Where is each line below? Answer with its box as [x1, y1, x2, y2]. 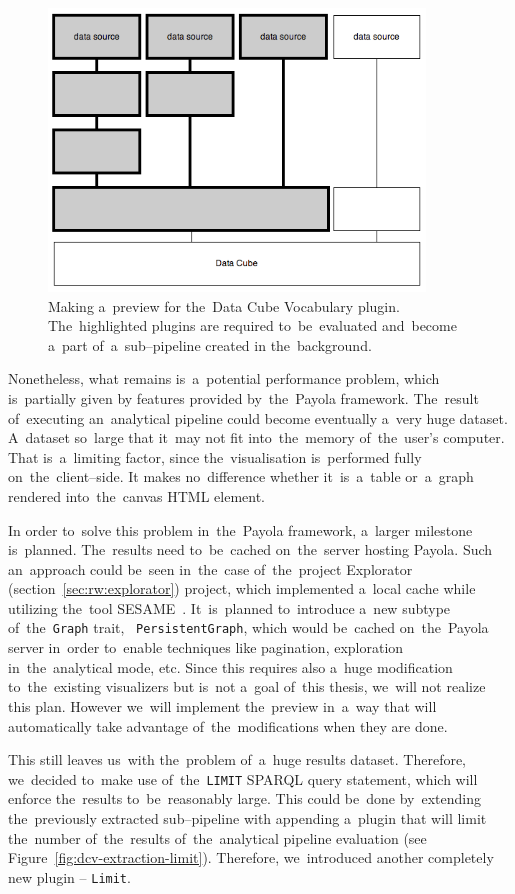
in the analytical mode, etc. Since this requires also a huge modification [8, 656, 453, 677]
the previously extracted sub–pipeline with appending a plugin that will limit [8, 807, 487, 828]
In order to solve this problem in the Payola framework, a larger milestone [8, 519, 473, 540]
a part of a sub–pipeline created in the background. [48, 334, 372, 355]
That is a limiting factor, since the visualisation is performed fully [8, 446, 422, 467]
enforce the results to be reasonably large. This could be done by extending [8, 788, 481, 809]
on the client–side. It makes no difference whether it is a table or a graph [8, 466, 474, 487]
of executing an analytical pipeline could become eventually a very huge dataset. [8, 407, 508, 428]
